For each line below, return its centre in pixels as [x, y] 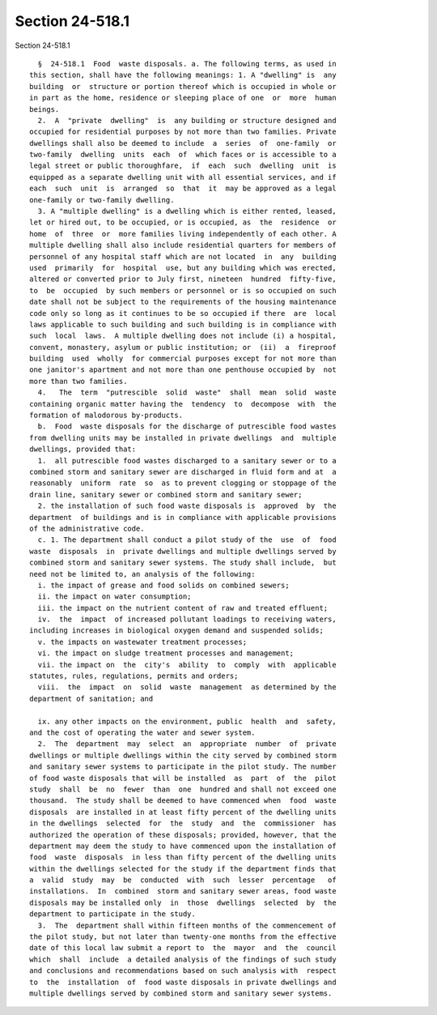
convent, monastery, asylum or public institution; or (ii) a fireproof [183, 347]
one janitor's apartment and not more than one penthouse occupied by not [183, 370]
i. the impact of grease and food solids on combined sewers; [164, 585]
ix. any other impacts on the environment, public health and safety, [187, 721]
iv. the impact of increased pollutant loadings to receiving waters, [187, 619]
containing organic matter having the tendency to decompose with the [183, 404]
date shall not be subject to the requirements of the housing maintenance [183, 302]
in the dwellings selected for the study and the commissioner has [183, 823]
